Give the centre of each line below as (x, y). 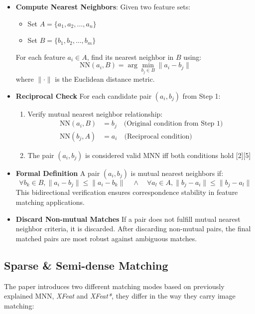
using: (192, 57)
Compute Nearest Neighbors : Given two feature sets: (103, 6)
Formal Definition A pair (58, 173)
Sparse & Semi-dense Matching (86, 265)
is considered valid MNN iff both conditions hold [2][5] (168, 155)
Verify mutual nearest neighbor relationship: (95, 113)
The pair (41, 155)
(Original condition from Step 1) (173, 124)
